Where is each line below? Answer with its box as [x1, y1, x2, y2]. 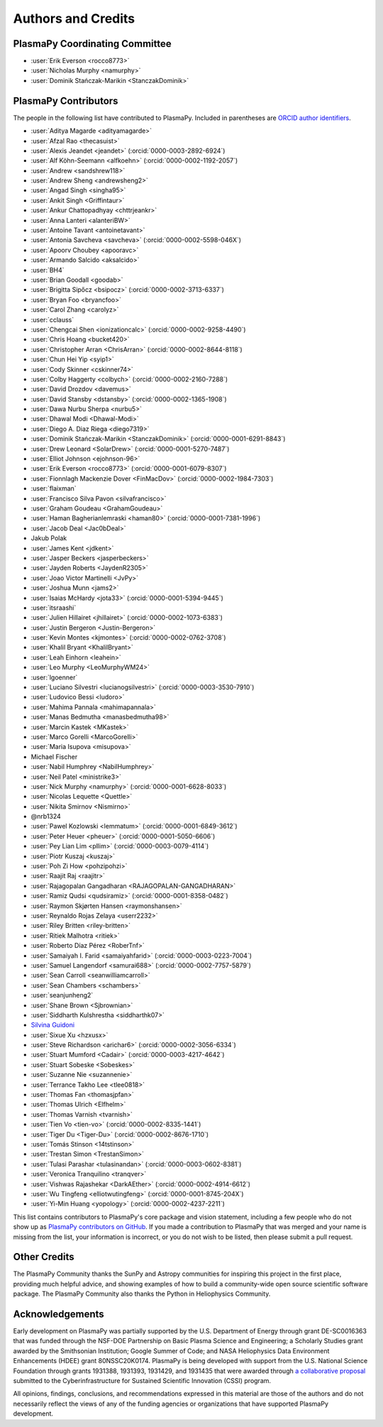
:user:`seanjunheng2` [30, 991, 94, 1000]
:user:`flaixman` [30, 484, 77, 493]
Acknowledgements [13, 1308, 104, 1320]
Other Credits [13, 1251, 74, 1263]
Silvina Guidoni [30, 1021, 74, 1029]
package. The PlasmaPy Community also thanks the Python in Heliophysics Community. [13, 1289, 271, 1298]
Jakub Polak [30, 534, 67, 542]
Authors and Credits [13, 11, 135, 26]
